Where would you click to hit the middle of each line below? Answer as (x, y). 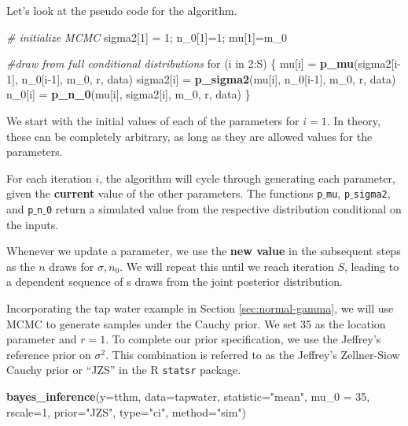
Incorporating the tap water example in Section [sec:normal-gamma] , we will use (200, 308)
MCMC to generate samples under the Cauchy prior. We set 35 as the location (196, 323)
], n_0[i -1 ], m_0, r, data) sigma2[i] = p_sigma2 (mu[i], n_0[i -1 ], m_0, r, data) (204, 78)
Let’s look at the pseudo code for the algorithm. (122, 10)
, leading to (371, 266)
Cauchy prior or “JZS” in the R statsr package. (124, 370)
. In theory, (353, 120)
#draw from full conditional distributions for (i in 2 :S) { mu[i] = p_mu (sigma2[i (202, 63)
